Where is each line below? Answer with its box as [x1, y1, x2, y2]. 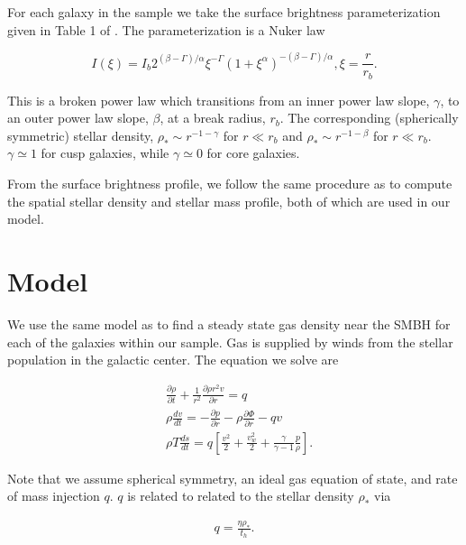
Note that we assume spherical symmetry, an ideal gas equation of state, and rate [7, 468, 458, 487]
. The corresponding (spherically [279, 108, 459, 127]
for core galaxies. [206, 143, 300, 162]
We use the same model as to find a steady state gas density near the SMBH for [7, 314, 451, 333]
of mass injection [7, 486, 100, 505]
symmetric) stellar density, [7, 125, 154, 144]
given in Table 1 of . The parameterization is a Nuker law [7, 20, 325, 39]
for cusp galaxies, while [41, 143, 169, 162]
